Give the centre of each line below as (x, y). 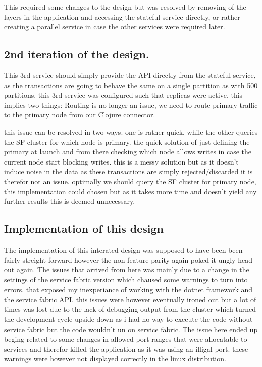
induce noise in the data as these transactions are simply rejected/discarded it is (128, 171)
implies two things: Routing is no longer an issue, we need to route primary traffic (131, 105)
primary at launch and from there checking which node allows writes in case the (128, 152)
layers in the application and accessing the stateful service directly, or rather (122, 16)
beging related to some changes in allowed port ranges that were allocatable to (126, 339)
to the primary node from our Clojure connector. (80, 115)
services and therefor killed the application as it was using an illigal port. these (126, 349)
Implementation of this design (84, 229)
